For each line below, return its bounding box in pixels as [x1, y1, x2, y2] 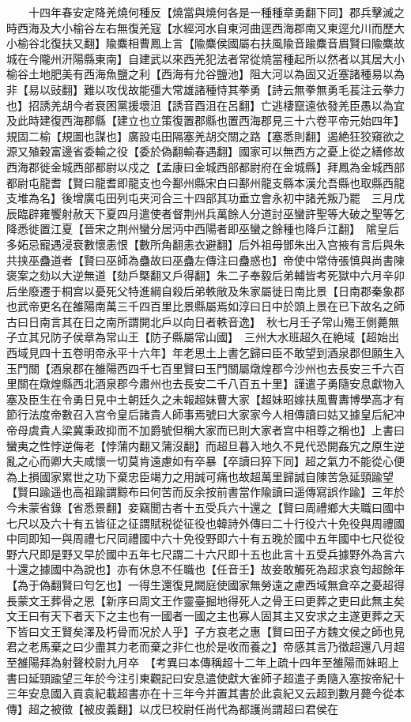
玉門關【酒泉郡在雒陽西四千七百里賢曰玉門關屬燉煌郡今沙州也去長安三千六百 [6, 359, 405, 376]
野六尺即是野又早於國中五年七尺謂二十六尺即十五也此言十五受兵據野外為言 [6, 545, 394, 562]
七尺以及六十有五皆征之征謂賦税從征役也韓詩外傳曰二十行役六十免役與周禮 [6, 514, 394, 531]
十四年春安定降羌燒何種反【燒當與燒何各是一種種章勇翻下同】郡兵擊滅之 [28, 4, 405, 20]
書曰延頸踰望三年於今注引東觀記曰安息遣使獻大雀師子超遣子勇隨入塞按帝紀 [6, 669, 394, 686]
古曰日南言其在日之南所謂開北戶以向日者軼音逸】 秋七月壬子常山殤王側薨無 [6, 313, 399, 329]
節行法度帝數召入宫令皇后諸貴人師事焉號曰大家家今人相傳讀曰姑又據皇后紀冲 [6, 406, 405, 423]
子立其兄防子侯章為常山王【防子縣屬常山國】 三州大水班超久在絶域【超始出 [6, 329, 399, 345]
